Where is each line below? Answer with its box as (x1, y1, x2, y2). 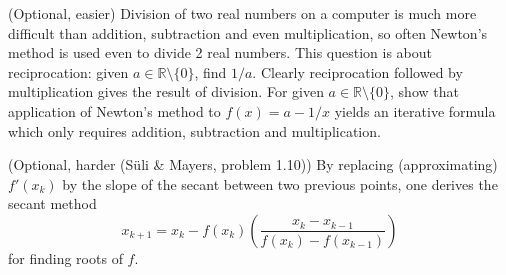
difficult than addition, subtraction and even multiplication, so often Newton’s (8, 22, 488, 43)
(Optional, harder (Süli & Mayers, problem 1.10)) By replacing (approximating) (8, 154, 498, 175)
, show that (390, 81, 459, 102)
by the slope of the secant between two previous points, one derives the (62, 173, 498, 194)
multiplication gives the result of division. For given (8, 81, 324, 102)
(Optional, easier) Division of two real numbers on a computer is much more (8, 3, 477, 23)
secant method (8, 193, 97, 214)
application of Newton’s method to (8, 100, 221, 121)
